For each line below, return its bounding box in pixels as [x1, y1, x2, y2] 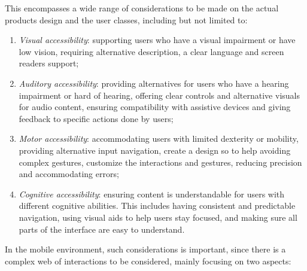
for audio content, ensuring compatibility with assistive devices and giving [19, 101, 291, 113]
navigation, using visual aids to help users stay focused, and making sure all [19, 211, 297, 223]
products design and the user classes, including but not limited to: [5, 13, 248, 26]
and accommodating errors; [19, 168, 119, 180]
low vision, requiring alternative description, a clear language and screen [19, 45, 284, 57]
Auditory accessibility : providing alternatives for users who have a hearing [19, 77, 289, 89]
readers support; [19, 57, 79, 69]
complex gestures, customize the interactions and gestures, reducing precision [19, 156, 302, 168]
